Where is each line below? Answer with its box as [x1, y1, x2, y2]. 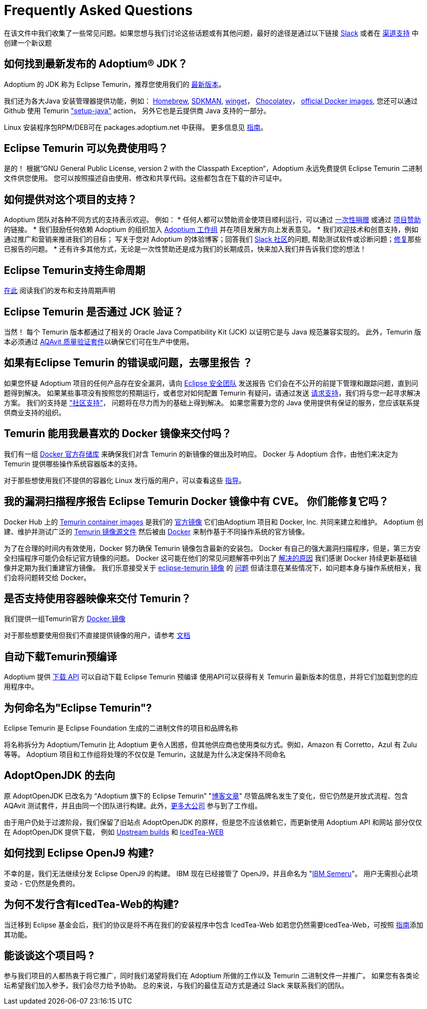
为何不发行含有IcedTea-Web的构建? [4, 898, 179, 911]
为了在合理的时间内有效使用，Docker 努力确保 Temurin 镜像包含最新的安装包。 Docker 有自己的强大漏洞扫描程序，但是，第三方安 [4, 544, 421, 552]
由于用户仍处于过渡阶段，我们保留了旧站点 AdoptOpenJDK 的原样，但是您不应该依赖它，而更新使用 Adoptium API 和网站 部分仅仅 [4, 818, 422, 826]
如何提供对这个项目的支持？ [4, 193, 137, 206]
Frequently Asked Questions [4, 2, 193, 19]
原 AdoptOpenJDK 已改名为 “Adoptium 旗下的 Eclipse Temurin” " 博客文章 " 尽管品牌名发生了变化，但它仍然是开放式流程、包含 [4, 791, 408, 800]
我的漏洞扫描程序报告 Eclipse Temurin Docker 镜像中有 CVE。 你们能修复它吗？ [4, 495, 389, 508]
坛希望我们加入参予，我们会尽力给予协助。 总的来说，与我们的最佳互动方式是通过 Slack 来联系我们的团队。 [4, 981, 348, 990]
